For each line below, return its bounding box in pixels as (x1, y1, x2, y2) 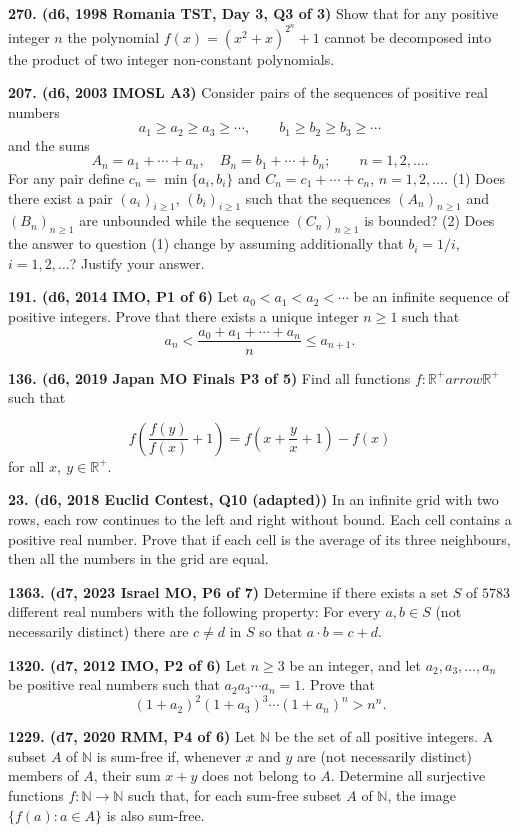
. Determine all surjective (330, 765, 486, 786)
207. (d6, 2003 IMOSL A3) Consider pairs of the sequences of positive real (8, 82, 488, 103)
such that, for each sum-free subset (128, 784, 342, 805)
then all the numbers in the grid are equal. (8, 548, 269, 569)
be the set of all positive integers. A (274, 726, 494, 747)
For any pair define (8, 167, 125, 188)
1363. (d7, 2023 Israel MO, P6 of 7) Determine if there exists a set (8, 581, 449, 602)
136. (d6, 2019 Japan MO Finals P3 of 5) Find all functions (8, 367, 411, 388)
